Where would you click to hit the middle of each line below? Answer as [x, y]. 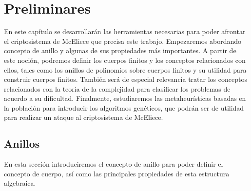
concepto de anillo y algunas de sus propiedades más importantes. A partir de [120, 50]
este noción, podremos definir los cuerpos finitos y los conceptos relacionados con [125, 60]
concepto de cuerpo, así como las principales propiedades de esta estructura [117, 173]
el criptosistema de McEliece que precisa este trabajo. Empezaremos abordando [123, 41]
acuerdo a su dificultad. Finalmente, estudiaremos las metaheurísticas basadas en [125, 98]
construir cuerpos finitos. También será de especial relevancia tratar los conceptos [125, 79]
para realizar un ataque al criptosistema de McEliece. [84, 117]
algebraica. [20, 183]
